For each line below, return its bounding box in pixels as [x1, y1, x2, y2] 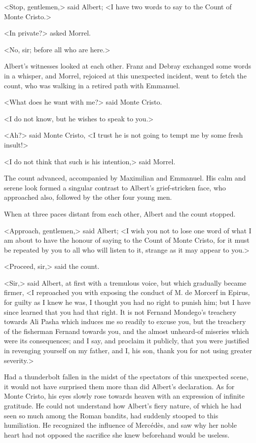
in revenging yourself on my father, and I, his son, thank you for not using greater [4, 345, 252, 356]
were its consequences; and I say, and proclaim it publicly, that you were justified [4, 335, 250, 346]
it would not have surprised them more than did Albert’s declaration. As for [4, 381, 235, 391]
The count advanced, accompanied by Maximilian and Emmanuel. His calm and [4, 173, 246, 183]
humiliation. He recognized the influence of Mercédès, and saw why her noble [4, 420, 237, 430]
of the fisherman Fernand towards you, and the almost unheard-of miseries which [4, 326, 249, 336]
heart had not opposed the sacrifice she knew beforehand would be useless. [4, 429, 230, 440]
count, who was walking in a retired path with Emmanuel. [4, 80, 180, 90]
